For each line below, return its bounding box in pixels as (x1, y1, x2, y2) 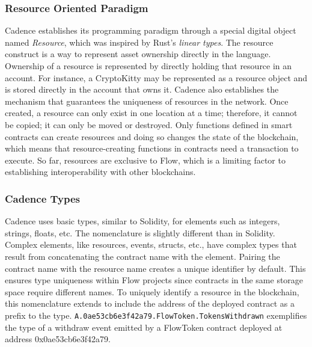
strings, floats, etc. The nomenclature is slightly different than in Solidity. (5, 226, 275, 239)
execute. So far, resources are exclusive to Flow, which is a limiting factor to (5, 153, 286, 166)
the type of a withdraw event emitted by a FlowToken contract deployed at (5, 321, 283, 333)
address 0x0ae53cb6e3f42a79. (5, 333, 111, 345)
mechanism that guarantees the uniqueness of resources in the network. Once (5, 94, 289, 107)
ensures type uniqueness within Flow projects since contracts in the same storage (5, 274, 304, 286)
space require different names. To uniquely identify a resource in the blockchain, (5, 285, 299, 298)
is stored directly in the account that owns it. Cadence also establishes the (5, 83, 279, 96)
